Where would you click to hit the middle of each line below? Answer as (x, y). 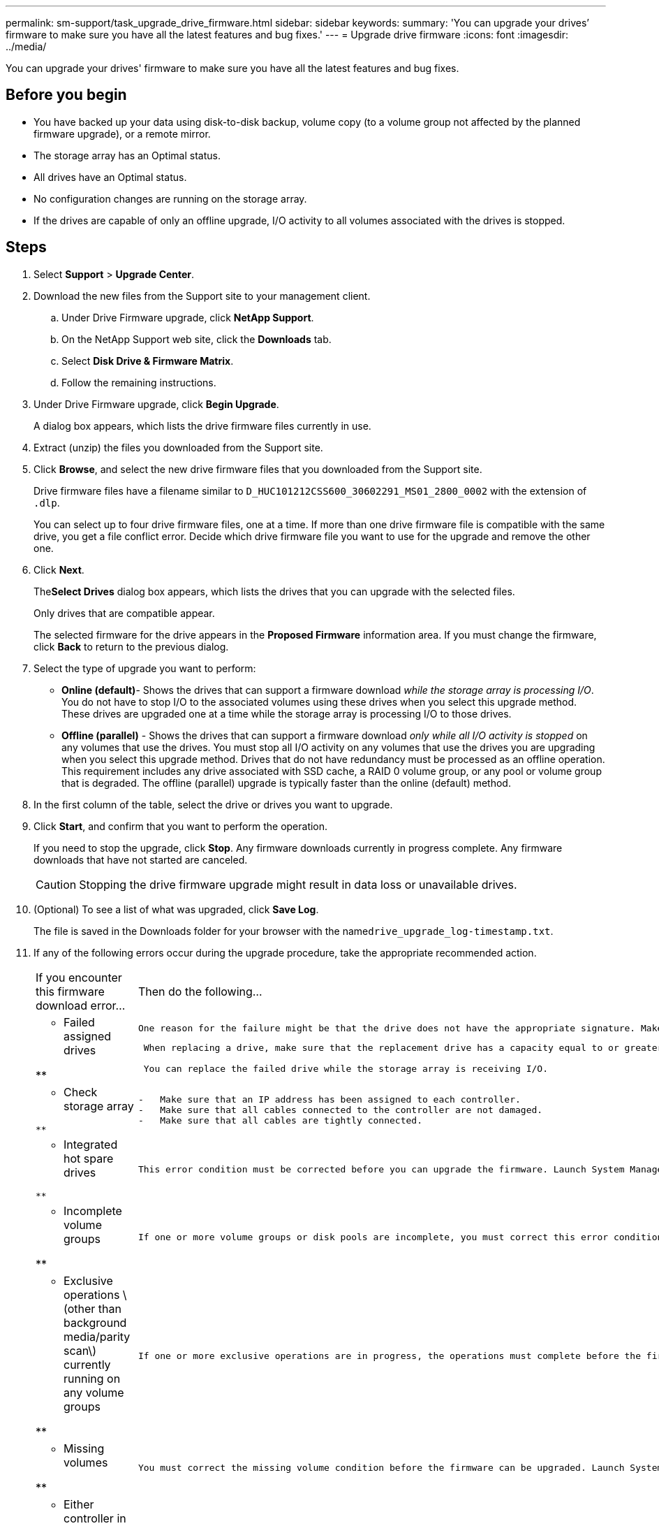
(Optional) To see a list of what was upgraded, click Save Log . (176, 909)
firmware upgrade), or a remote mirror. (122, 133)
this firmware (70, 991)
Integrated (91, 1144)
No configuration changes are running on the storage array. (170, 198)
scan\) (80, 1350)
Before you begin (66, 95)
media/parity (97, 1336)
